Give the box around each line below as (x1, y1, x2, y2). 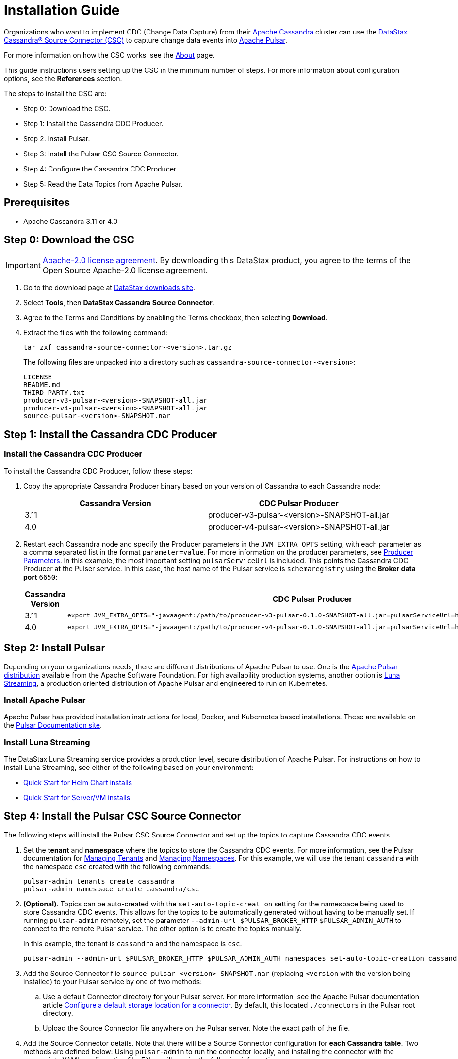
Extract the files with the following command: (23, 328, 167, 337)
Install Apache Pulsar (4, 695, 86, 705)
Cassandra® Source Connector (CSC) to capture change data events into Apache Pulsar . (4, 35, 287, 44)
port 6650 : (23, 572, 58, 581)
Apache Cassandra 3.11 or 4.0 (23, 217, 118, 225)
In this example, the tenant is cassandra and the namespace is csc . (23, 939, 242, 948)
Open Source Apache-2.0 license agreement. (42, 265, 208, 275)
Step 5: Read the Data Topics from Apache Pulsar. (23, 179, 183, 188)
